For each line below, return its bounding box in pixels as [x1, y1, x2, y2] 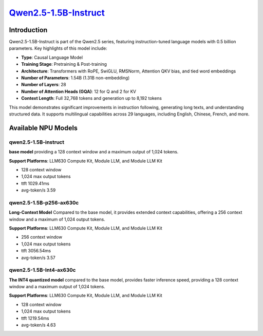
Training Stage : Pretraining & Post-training [21, 61, 107, 67]
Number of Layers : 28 [21, 82, 66, 88]
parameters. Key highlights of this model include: [9, 45, 107, 51]
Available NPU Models [9, 124, 78, 132]
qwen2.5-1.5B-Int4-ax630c [9, 267, 76, 274]
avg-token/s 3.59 [21, 187, 56, 193]
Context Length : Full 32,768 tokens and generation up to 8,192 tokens [21, 95, 162, 101]
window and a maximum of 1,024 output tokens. [9, 216, 106, 222]
